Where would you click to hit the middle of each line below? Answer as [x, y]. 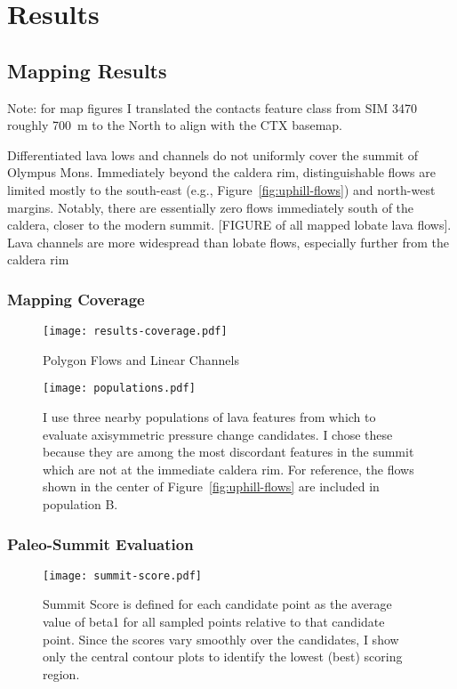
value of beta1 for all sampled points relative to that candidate [214, 622]
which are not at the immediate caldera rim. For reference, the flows [228, 469]
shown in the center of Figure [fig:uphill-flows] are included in [211, 486]
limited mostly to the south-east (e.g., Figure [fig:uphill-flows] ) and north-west [221, 189]
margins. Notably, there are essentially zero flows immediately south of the [211, 207]
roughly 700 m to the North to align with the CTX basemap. [175, 125]
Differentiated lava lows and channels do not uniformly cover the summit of [213, 154]
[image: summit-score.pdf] [122, 576]
